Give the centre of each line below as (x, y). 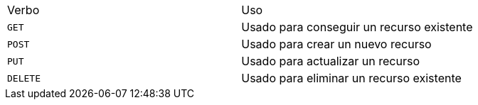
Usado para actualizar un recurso (330, 61)
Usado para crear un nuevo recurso (336, 44)
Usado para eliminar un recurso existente (351, 78)
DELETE (24, 78)
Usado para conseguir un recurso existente (357, 27)
